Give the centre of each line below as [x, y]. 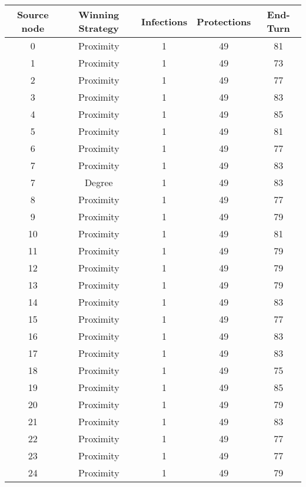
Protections [224, 21]
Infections [164, 21]
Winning [99, 14]
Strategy [99, 28]
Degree [99, 182]
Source [33, 14]
